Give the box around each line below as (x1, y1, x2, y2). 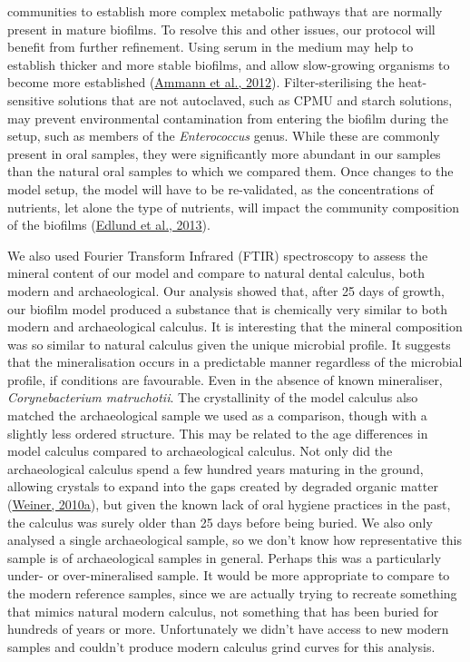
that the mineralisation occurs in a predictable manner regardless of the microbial (7, 352, 463, 371)
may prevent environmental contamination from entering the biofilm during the (7, 108, 448, 127)
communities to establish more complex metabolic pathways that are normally (7, 2, 443, 20)
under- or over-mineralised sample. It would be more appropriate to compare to (7, 566, 450, 585)
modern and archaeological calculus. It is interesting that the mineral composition (7, 317, 463, 336)
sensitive (7, 90, 54, 109)
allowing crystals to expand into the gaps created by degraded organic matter (7, 477, 438, 496)
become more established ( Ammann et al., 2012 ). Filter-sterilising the (7, 73, 395, 92)
